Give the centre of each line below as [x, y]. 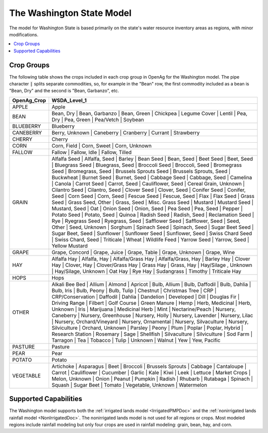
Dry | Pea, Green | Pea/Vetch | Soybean [98, 119]
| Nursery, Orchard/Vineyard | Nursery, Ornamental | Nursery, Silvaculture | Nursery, [150, 322]
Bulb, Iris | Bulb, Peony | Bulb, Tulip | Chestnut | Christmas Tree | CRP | [134, 290]
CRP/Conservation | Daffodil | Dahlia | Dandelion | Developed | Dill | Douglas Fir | [145, 297]
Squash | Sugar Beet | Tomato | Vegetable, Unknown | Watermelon [129, 385]
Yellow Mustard [69, 246]
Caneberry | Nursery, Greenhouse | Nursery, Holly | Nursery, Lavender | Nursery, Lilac [152, 315]
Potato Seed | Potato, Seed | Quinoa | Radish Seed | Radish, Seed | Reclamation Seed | [153, 215]
